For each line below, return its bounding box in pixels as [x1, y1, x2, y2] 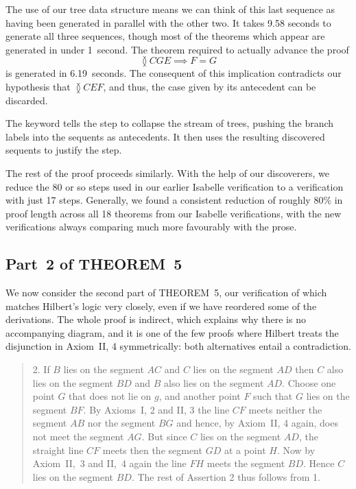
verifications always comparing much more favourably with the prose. [5, 219, 297, 234]
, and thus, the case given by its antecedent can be [103, 79, 316, 93]
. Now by [276, 442, 316, 457]
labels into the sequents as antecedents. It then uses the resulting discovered [5, 129, 325, 143]
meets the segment [206, 456, 285, 470]
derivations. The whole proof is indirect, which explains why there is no [5, 312, 306, 326]
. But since [141, 429, 187, 444]
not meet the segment [32, 429, 124, 444]
